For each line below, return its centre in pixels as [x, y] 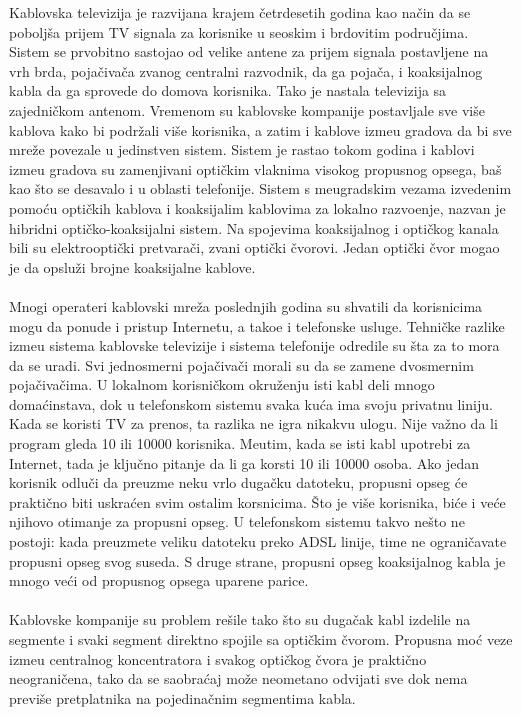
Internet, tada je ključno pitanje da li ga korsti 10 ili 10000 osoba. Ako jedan [244, 462]
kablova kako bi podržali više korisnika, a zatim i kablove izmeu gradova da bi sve [260, 129]
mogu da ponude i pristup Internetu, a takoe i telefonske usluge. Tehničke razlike [257, 325]
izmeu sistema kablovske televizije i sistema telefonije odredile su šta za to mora [254, 345]
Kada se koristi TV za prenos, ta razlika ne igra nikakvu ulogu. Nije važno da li [253, 423]
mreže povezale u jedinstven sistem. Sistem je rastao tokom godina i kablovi [242, 149]
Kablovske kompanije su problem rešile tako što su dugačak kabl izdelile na [240, 619]
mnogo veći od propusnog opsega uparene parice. [159, 580]
